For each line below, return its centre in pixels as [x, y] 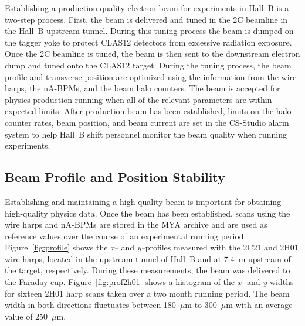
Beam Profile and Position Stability [115, 177]
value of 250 [26, 316]
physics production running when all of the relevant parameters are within [138, 99]
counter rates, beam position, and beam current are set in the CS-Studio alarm [147, 122]
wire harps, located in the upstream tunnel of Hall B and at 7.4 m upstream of [148, 258]
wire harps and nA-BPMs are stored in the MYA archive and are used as [136, 224]
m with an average [259, 305]
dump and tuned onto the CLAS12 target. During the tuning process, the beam [148, 65]
